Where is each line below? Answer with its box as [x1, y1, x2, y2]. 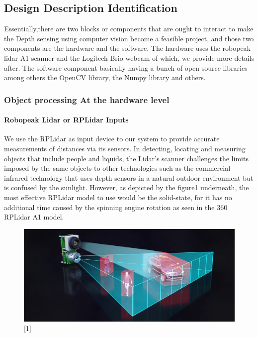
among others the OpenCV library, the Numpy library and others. [4, 72, 206, 83]
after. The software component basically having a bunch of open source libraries [4, 62, 248, 73]
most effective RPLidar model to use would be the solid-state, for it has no [4, 192, 232, 202]
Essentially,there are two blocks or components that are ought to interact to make [4, 23, 254, 34]
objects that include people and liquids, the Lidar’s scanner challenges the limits [4, 153, 249, 163]
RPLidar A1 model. [4, 212, 64, 222]
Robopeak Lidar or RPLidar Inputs [4, 114, 129, 125]
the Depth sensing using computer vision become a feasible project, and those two [4, 33, 254, 43]
